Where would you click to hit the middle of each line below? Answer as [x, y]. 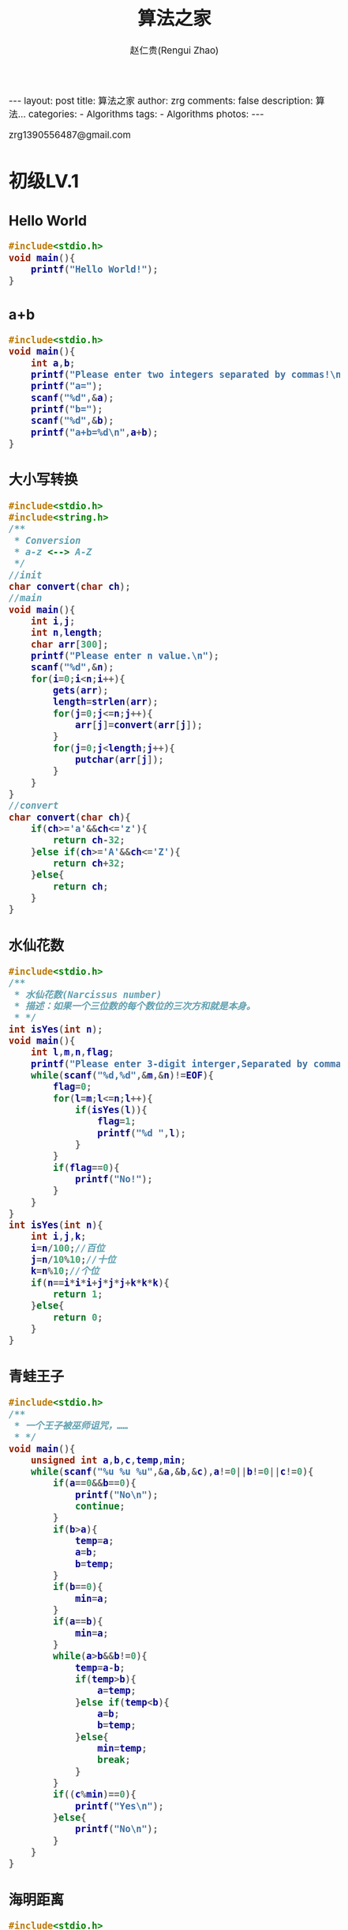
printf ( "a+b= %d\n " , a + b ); [94, 432]
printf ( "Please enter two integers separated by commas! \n [186, 374]
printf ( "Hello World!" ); [94, 269]
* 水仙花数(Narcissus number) [88, 995]
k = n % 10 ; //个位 [65, 1271]
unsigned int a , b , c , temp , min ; [108, 1460]
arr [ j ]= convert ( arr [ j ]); [139, 725]
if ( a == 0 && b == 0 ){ [94, 1483]
